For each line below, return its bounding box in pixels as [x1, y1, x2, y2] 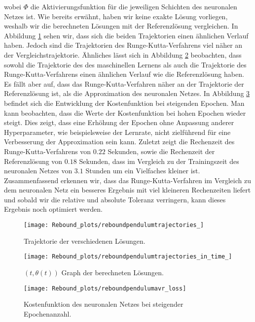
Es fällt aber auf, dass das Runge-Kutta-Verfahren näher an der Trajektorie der [4, 78, 244, 89]
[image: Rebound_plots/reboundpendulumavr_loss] [24, 285, 186, 292]
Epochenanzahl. [24, 308, 72, 319]
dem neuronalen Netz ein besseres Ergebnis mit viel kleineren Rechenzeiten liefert [4, 185, 251, 195]
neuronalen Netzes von [4, 165, 73, 176]
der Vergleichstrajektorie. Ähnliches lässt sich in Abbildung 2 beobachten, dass [4, 49, 242, 60]
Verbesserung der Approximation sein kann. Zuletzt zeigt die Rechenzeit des [4, 136, 235, 147]
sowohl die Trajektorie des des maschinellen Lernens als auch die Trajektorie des [4, 59, 247, 69]
